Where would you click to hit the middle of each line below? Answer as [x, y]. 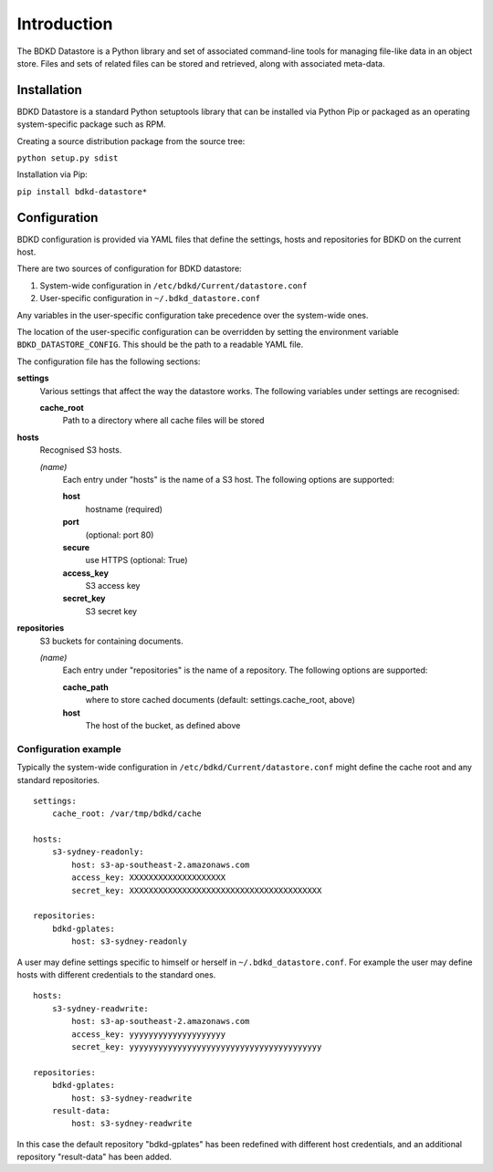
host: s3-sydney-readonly [129, 942]
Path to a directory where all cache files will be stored [163, 421]
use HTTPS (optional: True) [136, 560]
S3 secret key [111, 611]
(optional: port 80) [120, 535]
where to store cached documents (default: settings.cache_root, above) [220, 700]
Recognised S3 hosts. [81, 450]
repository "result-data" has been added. [94, 1157]
